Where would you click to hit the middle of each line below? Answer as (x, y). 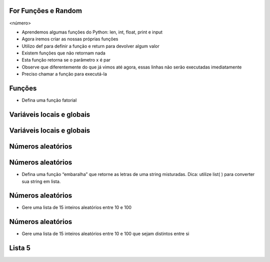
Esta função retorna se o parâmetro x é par (66, 60)
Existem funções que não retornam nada (64, 53)
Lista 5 (20, 248)
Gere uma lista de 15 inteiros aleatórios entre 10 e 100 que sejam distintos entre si (105, 234)
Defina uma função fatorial (49, 100)
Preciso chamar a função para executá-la (64, 74)
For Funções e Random (46, 11)
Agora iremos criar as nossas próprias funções (70, 39)
